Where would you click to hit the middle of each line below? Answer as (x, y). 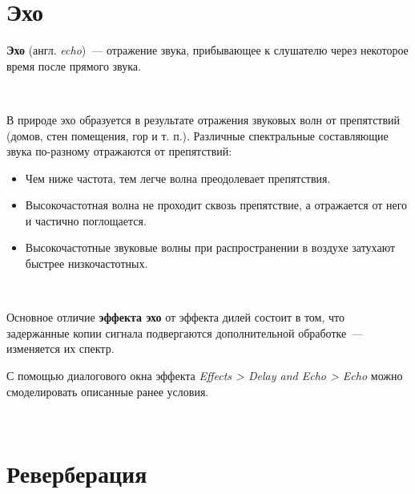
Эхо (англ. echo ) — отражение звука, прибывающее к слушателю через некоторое (207, 50)
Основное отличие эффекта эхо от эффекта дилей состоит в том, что (175, 317)
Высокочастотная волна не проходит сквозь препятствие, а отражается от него (216, 205)
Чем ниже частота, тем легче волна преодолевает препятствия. (178, 178)
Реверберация (77, 473)
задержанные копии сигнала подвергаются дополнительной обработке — (185, 332)
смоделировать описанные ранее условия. (108, 391)
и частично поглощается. (86, 220)
